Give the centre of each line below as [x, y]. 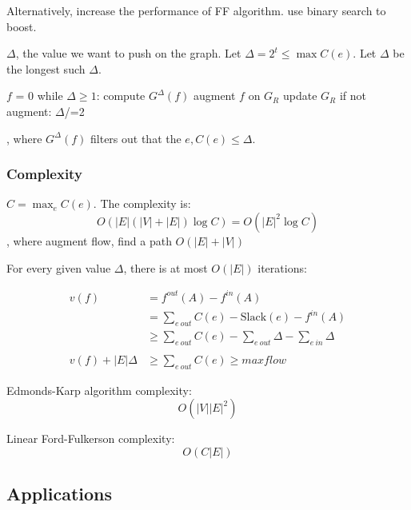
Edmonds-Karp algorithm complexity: [99, 390]
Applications [60, 494]
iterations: [282, 267]
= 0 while [39, 96]
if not [353, 96]
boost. [22, 26]
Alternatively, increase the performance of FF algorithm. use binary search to [196, 10]
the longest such [46, 68]
